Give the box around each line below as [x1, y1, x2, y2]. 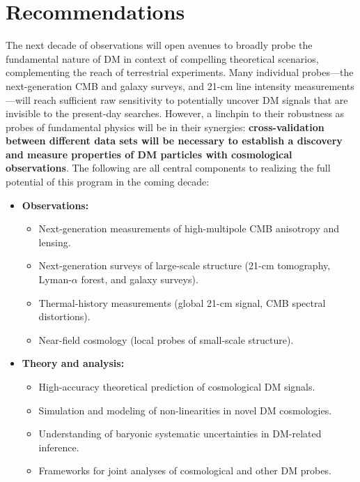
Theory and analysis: [22, 356, 125, 370]
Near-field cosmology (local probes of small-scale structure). [38, 332, 294, 347]
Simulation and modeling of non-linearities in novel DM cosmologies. [38, 402, 332, 417]
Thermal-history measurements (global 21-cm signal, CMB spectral [38, 295, 326, 310]
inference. [38, 439, 79, 454]
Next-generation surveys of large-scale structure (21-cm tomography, [38, 258, 331, 273]
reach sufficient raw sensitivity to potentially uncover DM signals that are [33, 92, 348, 107]
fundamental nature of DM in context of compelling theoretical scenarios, [6, 51, 319, 66]
